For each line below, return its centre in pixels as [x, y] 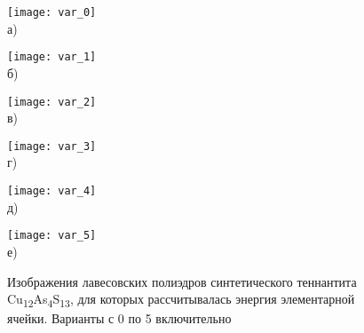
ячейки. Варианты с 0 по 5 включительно [119, 318]
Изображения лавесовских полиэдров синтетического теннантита [182, 281]
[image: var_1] [52, 57]
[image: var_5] [52, 236]
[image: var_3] [52, 146]
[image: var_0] [52, 12]
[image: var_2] [52, 102]
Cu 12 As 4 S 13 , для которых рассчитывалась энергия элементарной [181, 300]
